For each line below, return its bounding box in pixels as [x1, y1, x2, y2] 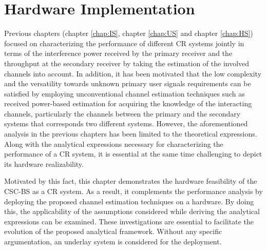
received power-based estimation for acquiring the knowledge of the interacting [4, 98, 252, 109]
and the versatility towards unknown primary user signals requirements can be [4, 78, 251, 89]
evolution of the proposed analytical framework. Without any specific [4, 226, 222, 237]
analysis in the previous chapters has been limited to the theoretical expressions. [4, 128, 257, 139]
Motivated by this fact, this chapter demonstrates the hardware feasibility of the [4, 176, 257, 186]
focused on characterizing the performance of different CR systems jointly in [4, 37, 244, 48]
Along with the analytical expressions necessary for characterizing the [4, 138, 223, 149]
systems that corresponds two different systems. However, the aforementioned [4, 118, 248, 129]
